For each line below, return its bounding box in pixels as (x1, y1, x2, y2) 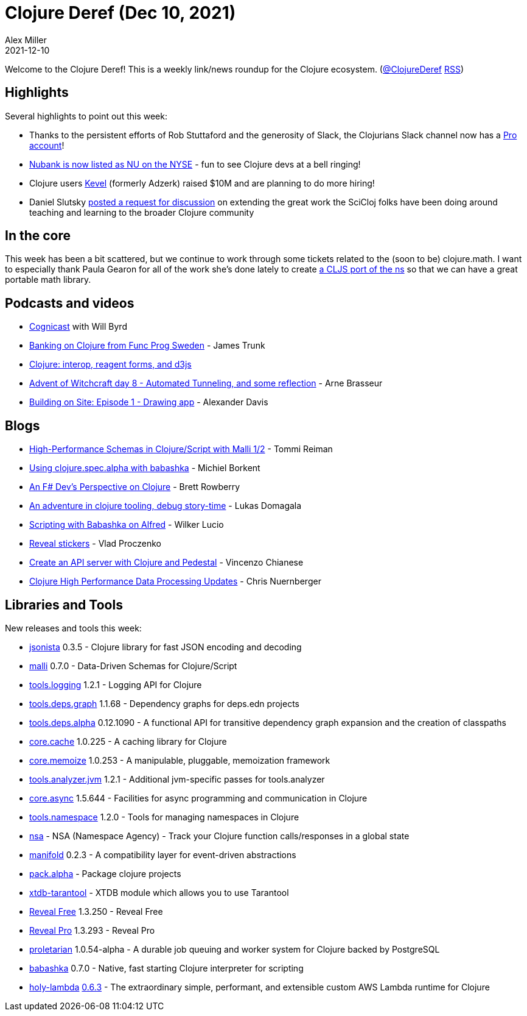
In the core (5, 228, 71, 244)
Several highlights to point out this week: (5, 110, 167, 121)
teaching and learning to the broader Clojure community (29, 207, 254, 218)
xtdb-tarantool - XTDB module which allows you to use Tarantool (29, 887, 289, 898)
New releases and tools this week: (5, 622, 142, 633)
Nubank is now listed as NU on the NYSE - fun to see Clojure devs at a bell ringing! (29, 158, 361, 169)
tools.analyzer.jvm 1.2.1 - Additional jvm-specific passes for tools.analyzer (29, 773, 325, 784)
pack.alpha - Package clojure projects (29, 868, 181, 879)
